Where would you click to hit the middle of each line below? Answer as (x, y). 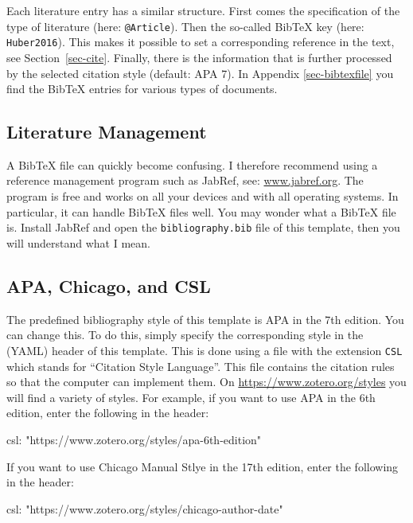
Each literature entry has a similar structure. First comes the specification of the (203, 10)
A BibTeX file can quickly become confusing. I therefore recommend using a (192, 164)
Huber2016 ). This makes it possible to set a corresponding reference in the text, (201, 42)
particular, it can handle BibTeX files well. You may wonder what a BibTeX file (201, 211)
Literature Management (107, 132)
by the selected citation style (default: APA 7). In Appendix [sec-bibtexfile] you (200, 73)
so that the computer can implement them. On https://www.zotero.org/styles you (206, 382)
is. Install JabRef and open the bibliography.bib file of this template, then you (203, 227)
